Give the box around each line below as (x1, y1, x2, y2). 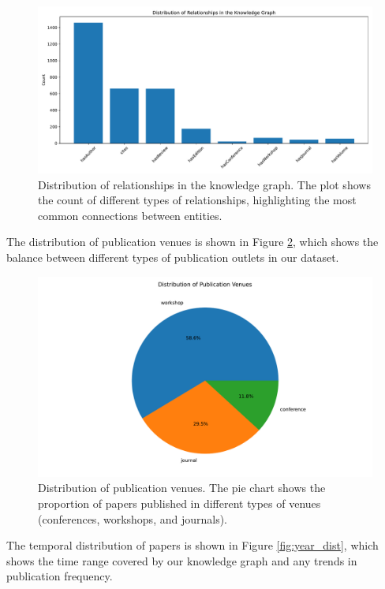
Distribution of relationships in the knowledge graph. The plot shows (38, 176, 371, 192)
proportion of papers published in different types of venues (38, 494, 321, 511)
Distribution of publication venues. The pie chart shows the (38, 479, 326, 496)
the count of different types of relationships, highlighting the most (38, 192, 357, 208)
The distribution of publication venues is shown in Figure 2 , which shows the (6, 233, 379, 250)
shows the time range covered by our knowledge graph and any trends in (6, 552, 357, 568)
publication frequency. (6, 568, 113, 584)
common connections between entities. (38, 207, 222, 223)
